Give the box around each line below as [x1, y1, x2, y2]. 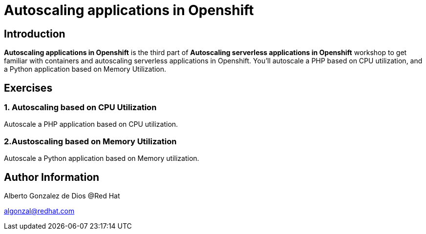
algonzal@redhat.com [4, 206, 75, 215]
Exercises [4, 81, 53, 94]
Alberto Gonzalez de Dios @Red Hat [4, 191, 120, 200]
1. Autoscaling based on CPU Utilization [4, 102, 157, 113]
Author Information [4, 171, 100, 183]
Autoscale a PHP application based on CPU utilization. [4, 120, 178, 129]
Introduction [4, 27, 65, 40]
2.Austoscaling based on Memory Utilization [4, 136, 177, 146]
